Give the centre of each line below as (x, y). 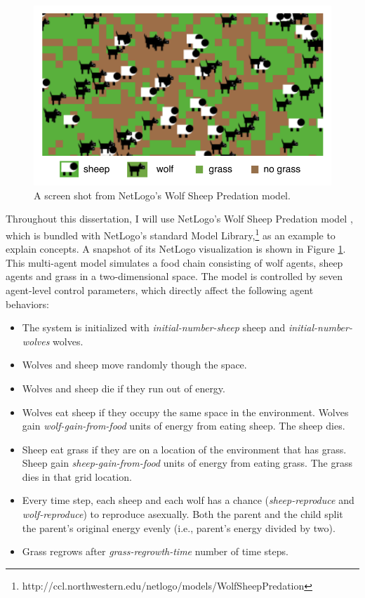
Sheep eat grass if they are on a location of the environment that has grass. (184, 449)
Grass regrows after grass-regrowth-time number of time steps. (155, 551)
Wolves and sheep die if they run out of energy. (124, 388)
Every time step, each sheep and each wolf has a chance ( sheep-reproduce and (188, 500)
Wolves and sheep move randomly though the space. (134, 365)
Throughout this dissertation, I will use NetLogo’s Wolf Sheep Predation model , (179, 219)
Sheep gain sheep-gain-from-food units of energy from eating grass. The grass (187, 463)
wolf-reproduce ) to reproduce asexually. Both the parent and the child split (182, 514)
